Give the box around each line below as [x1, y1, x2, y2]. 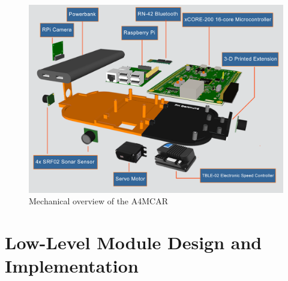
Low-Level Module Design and [5, 230, 262, 255]
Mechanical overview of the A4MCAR [29, 195, 168, 207]
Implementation [5, 253, 139, 278]
